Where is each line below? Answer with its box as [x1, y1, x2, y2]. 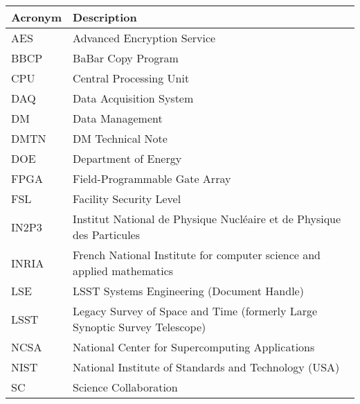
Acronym [11, 9, 62, 25]
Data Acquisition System [73, 90, 194, 106]
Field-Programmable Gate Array [73, 170, 231, 186]
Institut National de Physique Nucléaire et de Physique [73, 211, 341, 227]
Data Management [73, 110, 163, 126]
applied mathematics [73, 263, 174, 279]
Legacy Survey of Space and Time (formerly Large [73, 303, 318, 319]
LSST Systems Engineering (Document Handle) [73, 283, 304, 299]
